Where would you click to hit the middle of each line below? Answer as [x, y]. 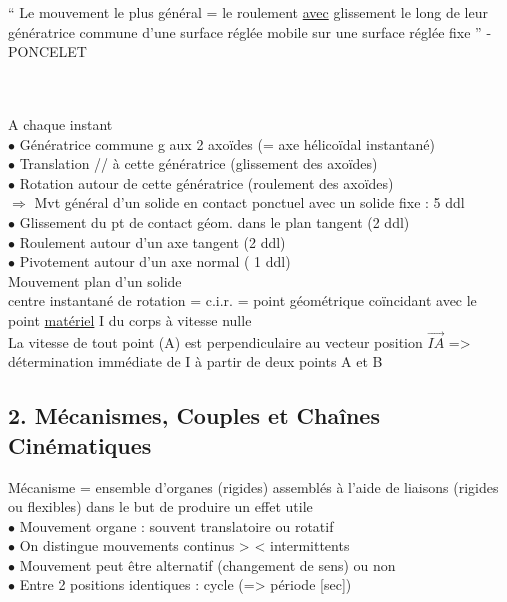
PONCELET [47, 51]
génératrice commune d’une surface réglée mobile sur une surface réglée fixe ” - [250, 31]
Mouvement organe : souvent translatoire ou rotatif [176, 525]
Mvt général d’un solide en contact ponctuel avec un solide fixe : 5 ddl [249, 202]
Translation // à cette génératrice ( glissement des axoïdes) [198, 163]
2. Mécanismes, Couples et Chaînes [194, 415]
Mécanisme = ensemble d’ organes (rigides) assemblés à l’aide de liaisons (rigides [253, 486]
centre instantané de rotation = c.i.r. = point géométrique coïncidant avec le [242, 300]
